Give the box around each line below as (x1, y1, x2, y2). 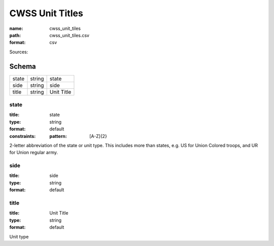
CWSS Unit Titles (9, 8, 83, 19)
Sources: (9, 49, 28, 55)
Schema (9, 62, 37, 71)
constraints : (9, 133, 36, 139)
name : (9, 25, 23, 31)
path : (9, 32, 21, 38)
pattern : (49, 133, 67, 139)
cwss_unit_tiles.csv (49, 32, 90, 38)
